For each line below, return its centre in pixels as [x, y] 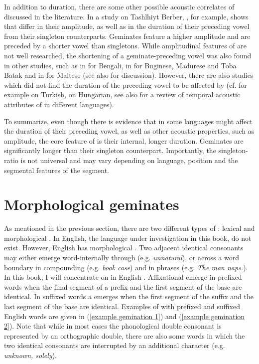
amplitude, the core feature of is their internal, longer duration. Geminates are [124, 140]
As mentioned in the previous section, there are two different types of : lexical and [129, 228]
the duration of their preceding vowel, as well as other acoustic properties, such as [129, 131]
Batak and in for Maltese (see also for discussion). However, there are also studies [129, 75]
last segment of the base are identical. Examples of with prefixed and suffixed [122, 306]
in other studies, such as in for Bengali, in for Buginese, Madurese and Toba [120, 65]
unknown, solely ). [30, 355]
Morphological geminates [92, 204]
